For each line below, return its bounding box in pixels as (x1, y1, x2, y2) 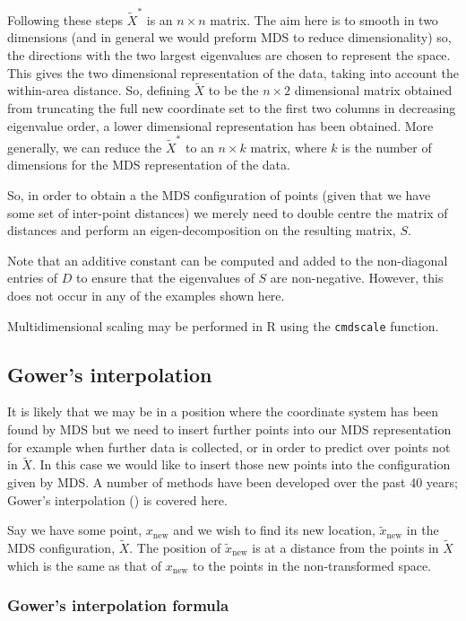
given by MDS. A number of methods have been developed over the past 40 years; (7, 473, 458, 492)
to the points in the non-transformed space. (193, 555, 432, 574)
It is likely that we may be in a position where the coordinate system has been (7, 402, 439, 421)
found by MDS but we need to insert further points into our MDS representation (7, 420, 452, 439)
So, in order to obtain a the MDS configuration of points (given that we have (7, 186, 431, 204)
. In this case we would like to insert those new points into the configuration (31, 455, 451, 474)
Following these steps (7, 10, 124, 29)
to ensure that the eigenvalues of (76, 268, 255, 287)
